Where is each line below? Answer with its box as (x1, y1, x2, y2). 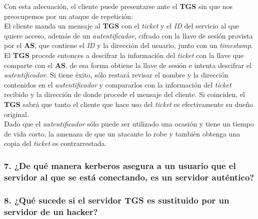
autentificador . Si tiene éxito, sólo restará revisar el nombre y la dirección (4, 69, 228, 80)
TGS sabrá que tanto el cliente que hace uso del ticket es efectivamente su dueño (4, 98, 253, 109)
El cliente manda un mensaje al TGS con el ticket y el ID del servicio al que (4, 20, 239, 31)
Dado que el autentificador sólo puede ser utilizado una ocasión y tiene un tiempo (4, 118, 254, 129)
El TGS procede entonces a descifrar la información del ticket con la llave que (4, 49, 244, 60)
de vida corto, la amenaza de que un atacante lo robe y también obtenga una (4, 128, 240, 138)
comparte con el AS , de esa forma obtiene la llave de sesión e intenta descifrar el (4, 59, 251, 70)
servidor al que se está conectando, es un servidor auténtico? (4, 170, 254, 183)
